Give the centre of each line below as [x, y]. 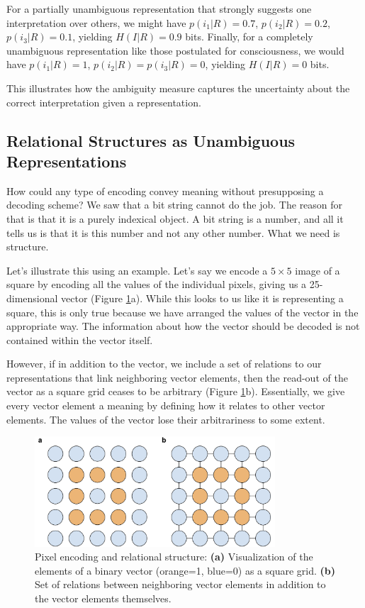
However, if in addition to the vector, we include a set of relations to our [164, 364]
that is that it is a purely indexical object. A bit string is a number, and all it [175, 218]
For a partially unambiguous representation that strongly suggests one [159, 9]
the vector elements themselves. [103, 598]
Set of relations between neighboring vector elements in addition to [180, 584]
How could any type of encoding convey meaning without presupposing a [165, 190]
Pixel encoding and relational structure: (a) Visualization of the [174, 557]
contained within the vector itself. [80, 339]
